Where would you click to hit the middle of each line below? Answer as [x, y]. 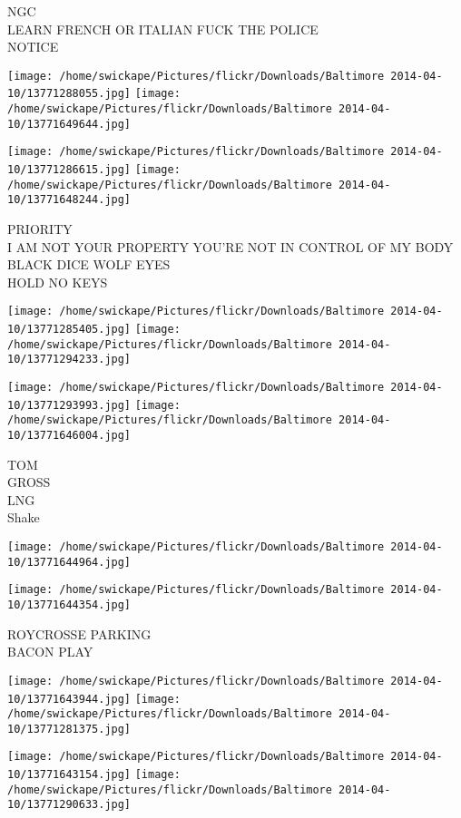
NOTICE [33, 47]
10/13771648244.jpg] [69, 200]
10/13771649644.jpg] [69, 124]
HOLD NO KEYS [58, 282]
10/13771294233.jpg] [69, 360]
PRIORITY [40, 229]
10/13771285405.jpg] [69, 330]
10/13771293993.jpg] [69, 405]
